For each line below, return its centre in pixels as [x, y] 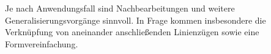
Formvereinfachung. [42, 43]
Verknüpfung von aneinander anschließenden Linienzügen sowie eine [132, 32]
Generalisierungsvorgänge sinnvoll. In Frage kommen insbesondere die [135, 20]
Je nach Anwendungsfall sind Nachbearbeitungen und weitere [120, 8]
